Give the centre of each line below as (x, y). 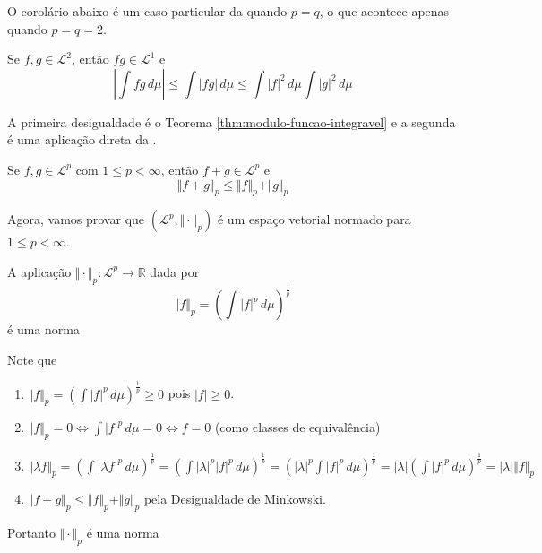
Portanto (31, 533)
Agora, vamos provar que (76, 219)
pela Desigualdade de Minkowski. (235, 499)
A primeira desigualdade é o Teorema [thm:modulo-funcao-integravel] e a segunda (232, 121)
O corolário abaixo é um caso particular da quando (147, 11)
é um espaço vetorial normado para (314, 219)
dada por (175, 271)
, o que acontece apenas (384, 11)
